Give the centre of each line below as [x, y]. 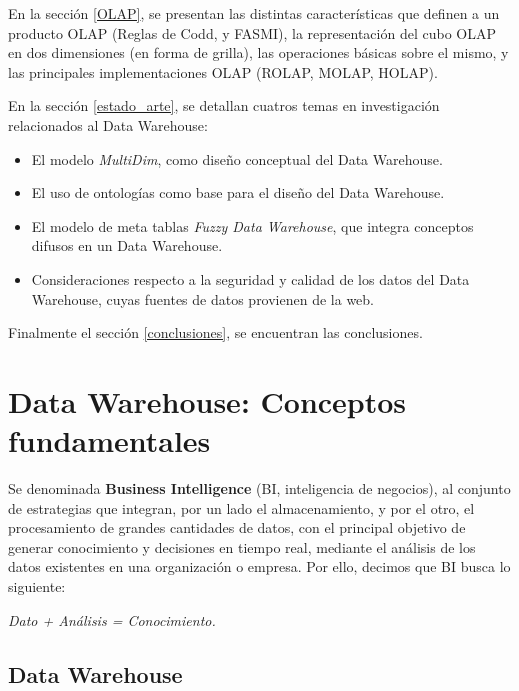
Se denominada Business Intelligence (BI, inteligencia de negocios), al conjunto [259, 488]
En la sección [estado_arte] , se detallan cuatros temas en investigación [224, 105]
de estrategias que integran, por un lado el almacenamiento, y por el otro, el [241, 507]
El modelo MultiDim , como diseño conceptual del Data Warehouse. [237, 158]
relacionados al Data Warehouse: [108, 124]
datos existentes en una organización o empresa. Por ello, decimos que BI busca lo [259, 566]
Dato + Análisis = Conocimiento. [112, 619]
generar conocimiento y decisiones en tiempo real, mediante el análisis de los [242, 546]
